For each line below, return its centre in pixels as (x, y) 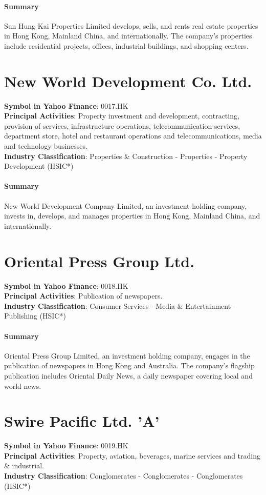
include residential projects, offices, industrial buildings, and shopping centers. (126, 45)
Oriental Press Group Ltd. (99, 261)
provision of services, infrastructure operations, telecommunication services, (122, 125)
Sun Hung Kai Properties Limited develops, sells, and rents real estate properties (131, 25)
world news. (23, 385)
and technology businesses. (46, 146)
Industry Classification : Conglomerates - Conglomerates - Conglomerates (124, 476)
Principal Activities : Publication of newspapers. (83, 296)
